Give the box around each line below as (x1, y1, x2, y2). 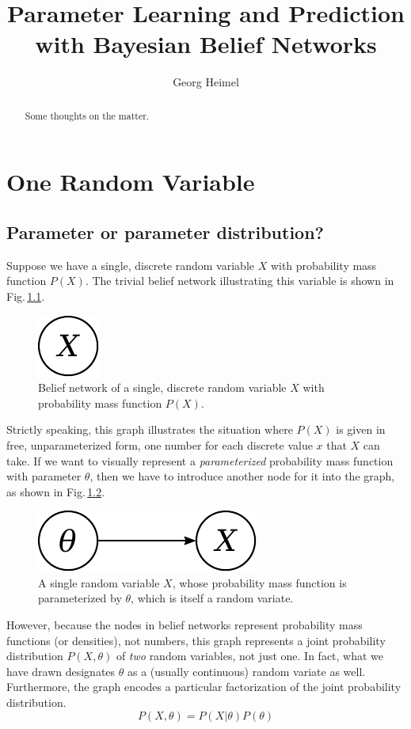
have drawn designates (6, 663, 116, 679)
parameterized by (38, 590, 122, 606)
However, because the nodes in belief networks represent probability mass (6, 617, 363, 633)
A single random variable (38, 574, 160, 590)
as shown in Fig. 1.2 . (6, 483, 105, 499)
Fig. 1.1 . (6, 287, 45, 304)
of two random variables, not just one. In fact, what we (116, 647, 384, 664)
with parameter (6, 468, 82, 484)
